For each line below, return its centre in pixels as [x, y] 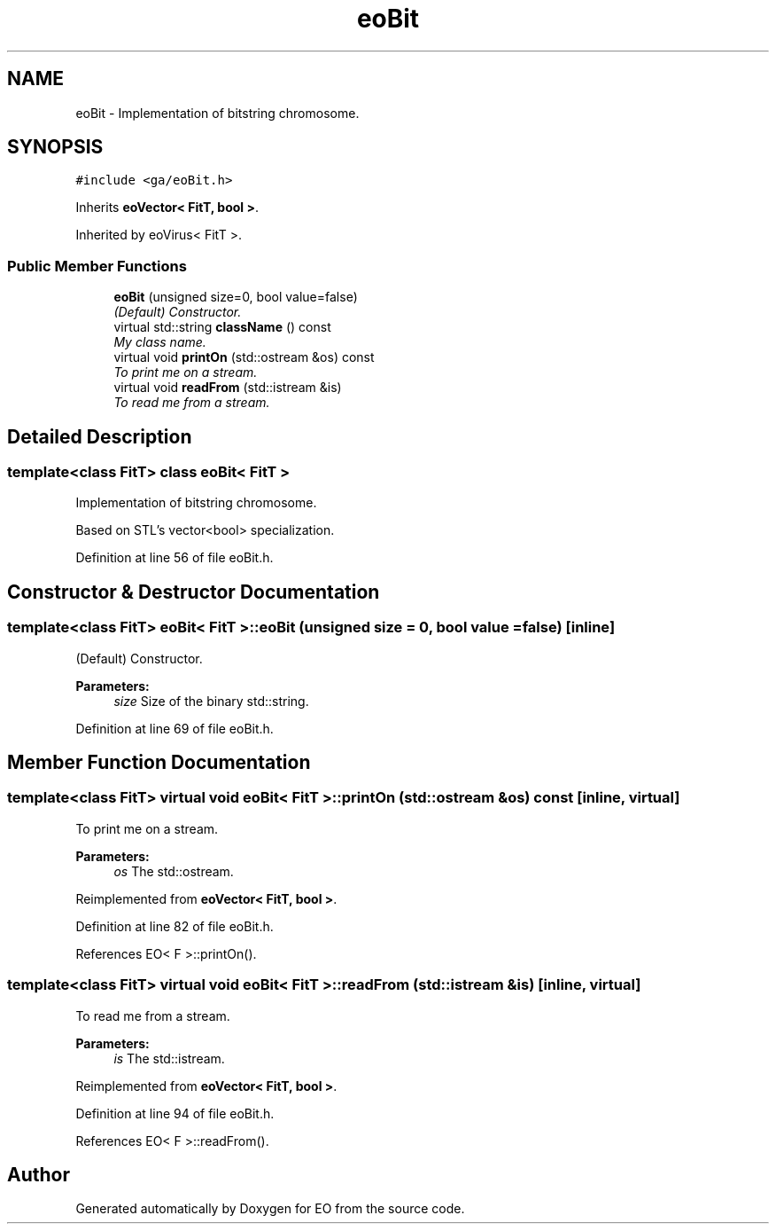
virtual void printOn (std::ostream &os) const [244, 357]
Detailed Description [100, 436]
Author [39, 1175]
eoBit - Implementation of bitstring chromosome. [217, 113]
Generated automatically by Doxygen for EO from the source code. [270, 1209]
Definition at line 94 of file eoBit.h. [175, 1113]
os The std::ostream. [174, 871]
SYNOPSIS [55, 147]
